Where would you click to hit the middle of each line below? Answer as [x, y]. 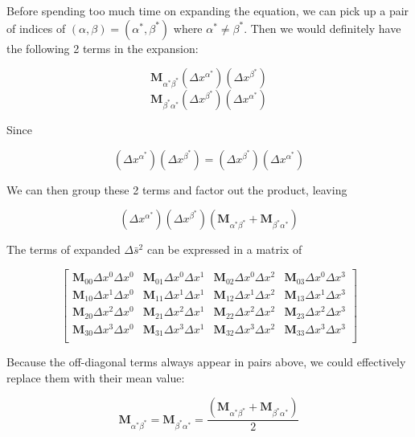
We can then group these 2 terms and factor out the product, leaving [177, 189]
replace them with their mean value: [96, 377]
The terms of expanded [64, 249]
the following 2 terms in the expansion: [103, 48]
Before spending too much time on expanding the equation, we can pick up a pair [208, 10]
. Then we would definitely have [323, 28]
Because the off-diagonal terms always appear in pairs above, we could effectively [206, 362]
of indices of [36, 28]
